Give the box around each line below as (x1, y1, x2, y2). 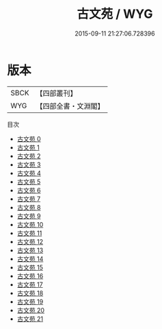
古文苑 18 (16, 289, 44, 297)
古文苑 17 (16, 280, 43, 289)
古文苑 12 (16, 237, 43, 245)
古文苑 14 (16, 254, 44, 263)
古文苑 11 (16, 229, 42, 237)
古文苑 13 (16, 246, 44, 254)
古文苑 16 (16, 271, 44, 280)
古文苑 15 (16, 263, 43, 271)
